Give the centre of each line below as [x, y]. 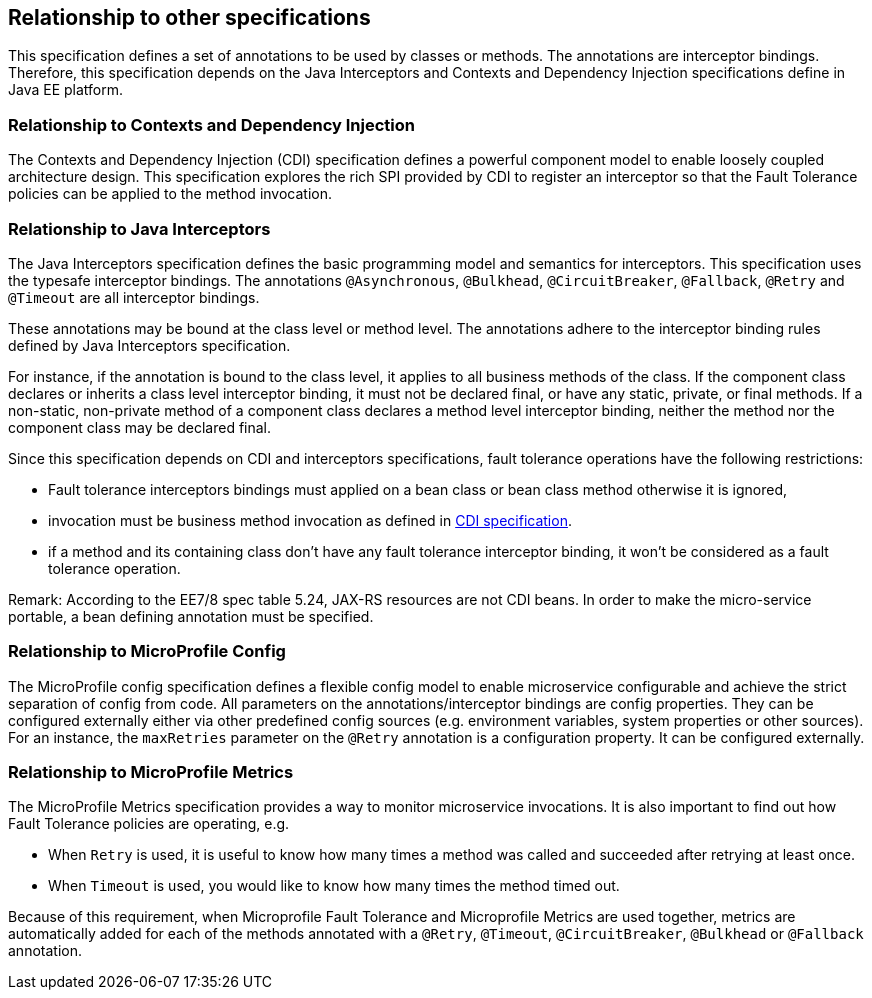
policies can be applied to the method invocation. [170, 194]
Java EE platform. [66, 90]
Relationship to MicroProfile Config [147, 651]
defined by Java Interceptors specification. [149, 345]
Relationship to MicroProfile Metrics [151, 772]
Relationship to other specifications [189, 17]
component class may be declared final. [140, 427]
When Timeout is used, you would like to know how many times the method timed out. [334, 886]
